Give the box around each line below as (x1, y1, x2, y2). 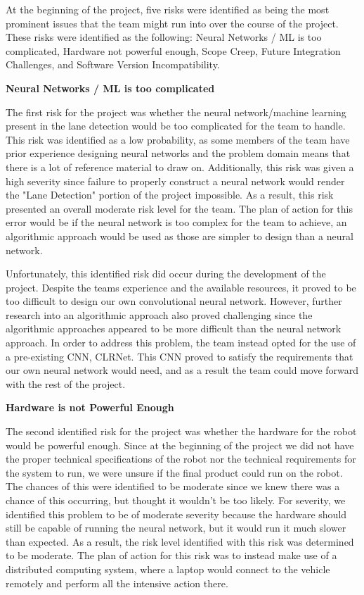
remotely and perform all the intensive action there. (6, 575, 228, 590)
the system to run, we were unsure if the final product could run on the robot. (6, 465, 343, 480)
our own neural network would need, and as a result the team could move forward (6, 363, 359, 377)
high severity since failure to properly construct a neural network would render (6, 173, 345, 188)
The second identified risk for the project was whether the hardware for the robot (6, 424, 357, 439)
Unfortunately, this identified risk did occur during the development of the (6, 266, 326, 281)
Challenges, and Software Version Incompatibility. (6, 57, 220, 72)
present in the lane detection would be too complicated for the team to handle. (6, 118, 346, 133)
